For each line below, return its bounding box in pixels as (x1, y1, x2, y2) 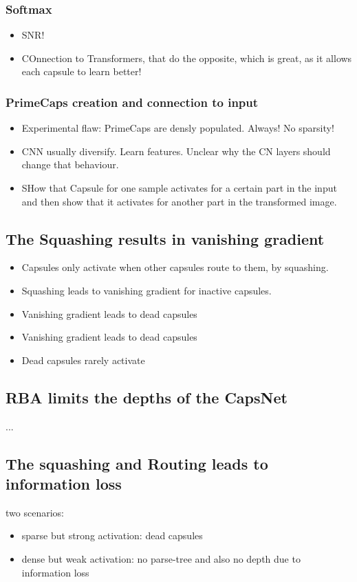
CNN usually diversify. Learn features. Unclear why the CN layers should (21, 143, 331, 158)
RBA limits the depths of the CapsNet (6, 386, 288, 408)
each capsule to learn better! (21, 64, 142, 79)
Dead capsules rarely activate (21, 352, 145, 367)
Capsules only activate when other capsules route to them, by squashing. (21, 260, 329, 274)
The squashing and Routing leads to (6, 452, 268, 474)
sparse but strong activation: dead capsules (21, 528, 203, 543)
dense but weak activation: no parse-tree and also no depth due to (21, 551, 301, 565)
